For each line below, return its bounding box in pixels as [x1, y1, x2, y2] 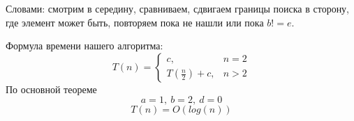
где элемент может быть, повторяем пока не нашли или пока [6, 15, 264, 29]
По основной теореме [6, 81, 97, 96]
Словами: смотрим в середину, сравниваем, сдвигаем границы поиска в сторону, [6, 1, 350, 15]
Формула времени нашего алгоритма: [6, 38, 163, 53]
